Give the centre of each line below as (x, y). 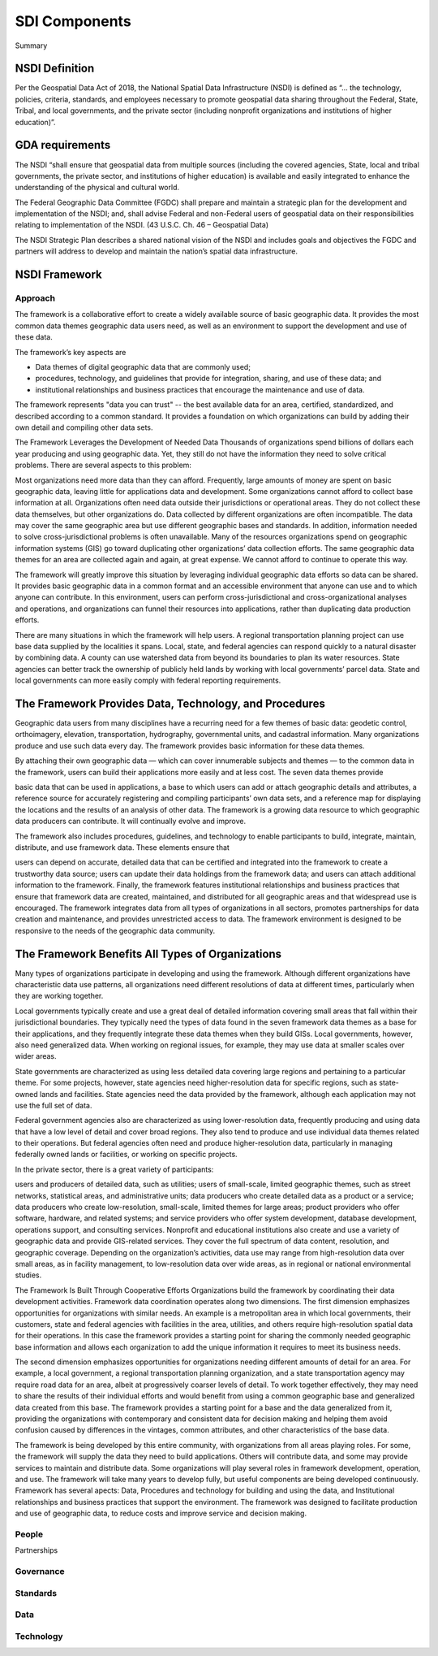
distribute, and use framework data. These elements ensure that (122, 847)
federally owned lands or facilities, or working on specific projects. (127, 1155)
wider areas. (36, 1056)
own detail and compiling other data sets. (84, 427)
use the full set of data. (54, 1105)
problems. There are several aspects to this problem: (103, 465)
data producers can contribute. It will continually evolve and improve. (131, 821)
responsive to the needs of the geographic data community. (115, 930)
